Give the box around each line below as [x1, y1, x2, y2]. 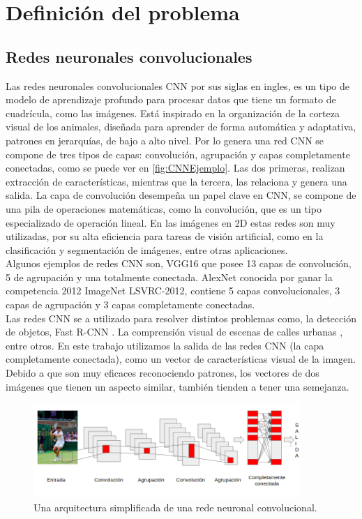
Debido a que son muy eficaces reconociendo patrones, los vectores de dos [6, 366, 319, 380]
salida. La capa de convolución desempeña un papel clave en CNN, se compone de [6, 188, 356, 202]
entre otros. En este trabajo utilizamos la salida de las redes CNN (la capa [6, 338, 324, 352]
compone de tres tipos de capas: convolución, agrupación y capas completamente [6, 146, 350, 161]
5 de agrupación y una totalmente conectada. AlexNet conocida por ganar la [6, 269, 333, 284]
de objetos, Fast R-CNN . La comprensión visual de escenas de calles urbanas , [6, 324, 343, 339]
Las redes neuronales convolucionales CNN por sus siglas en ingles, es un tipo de [6, 78, 349, 93]
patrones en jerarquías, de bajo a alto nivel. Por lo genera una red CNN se [6, 133, 324, 147]
